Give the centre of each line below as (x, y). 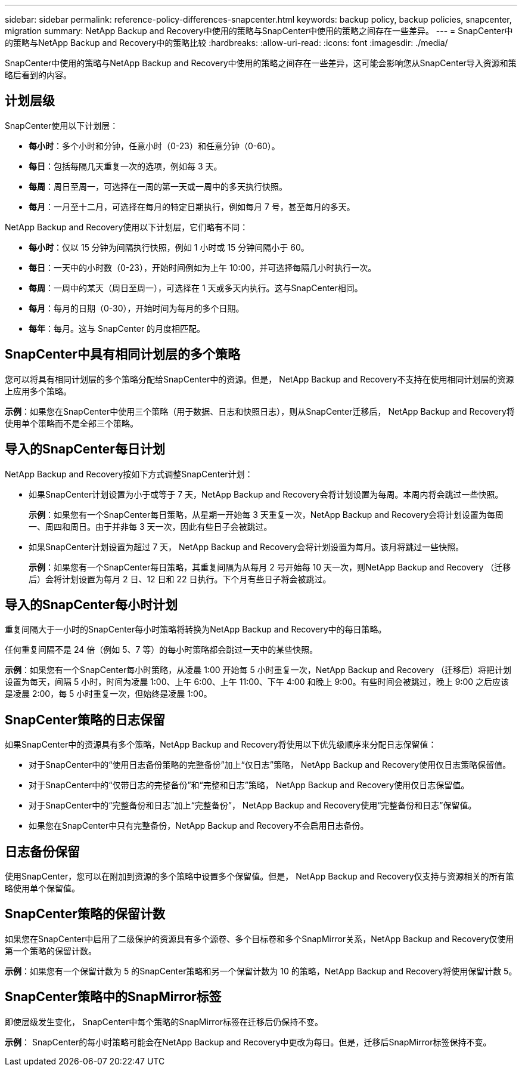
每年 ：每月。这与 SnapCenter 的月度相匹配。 (117, 328)
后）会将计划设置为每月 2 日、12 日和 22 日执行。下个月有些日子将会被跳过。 (180, 579)
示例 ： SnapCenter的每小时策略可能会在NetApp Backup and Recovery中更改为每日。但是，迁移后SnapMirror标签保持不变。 (248, 1042)
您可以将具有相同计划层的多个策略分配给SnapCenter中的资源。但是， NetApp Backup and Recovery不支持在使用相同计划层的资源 (260, 379)
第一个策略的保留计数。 (51, 950)
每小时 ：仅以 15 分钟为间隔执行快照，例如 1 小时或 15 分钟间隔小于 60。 (169, 247)
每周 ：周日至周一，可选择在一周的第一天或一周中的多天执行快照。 (158, 186)
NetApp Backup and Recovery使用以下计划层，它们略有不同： (127, 227)
